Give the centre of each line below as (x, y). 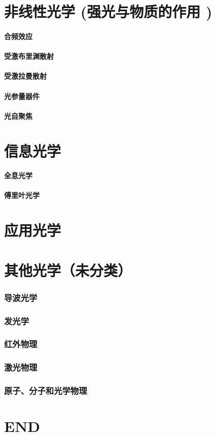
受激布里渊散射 (29, 56)
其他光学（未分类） (68, 270)
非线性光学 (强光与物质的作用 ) (108, 11)
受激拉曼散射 (25, 76)
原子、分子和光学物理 (46, 391)
